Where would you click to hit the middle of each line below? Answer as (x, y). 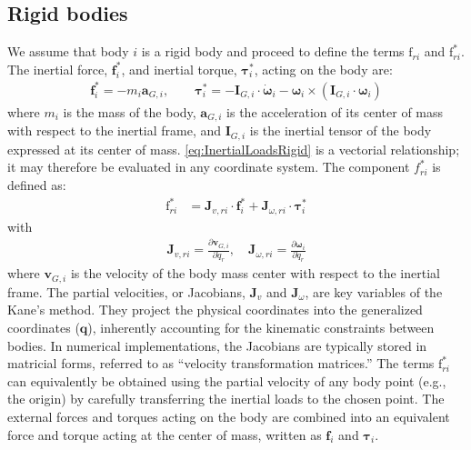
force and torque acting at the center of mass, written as (165, 434)
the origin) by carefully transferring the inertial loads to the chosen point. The (226, 399)
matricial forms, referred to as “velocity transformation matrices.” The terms (221, 363)
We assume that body (68, 51)
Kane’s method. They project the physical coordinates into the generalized (215, 310)
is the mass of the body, (130, 111)
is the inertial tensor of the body (341, 130)
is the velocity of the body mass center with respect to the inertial (255, 273)
